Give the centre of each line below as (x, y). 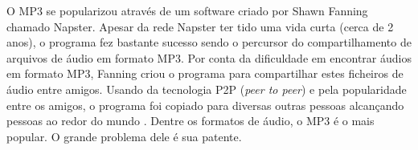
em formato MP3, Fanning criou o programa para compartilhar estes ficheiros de (205, 73)
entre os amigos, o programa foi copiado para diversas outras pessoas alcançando (205, 105)
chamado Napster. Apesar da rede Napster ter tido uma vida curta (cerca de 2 (200, 26)
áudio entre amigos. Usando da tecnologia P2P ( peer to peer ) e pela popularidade (207, 89)
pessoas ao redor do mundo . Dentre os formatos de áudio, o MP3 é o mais (191, 121)
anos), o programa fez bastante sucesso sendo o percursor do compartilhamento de (209, 42)
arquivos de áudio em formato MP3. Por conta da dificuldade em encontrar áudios (209, 57)
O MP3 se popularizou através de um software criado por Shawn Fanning (187, 10)
